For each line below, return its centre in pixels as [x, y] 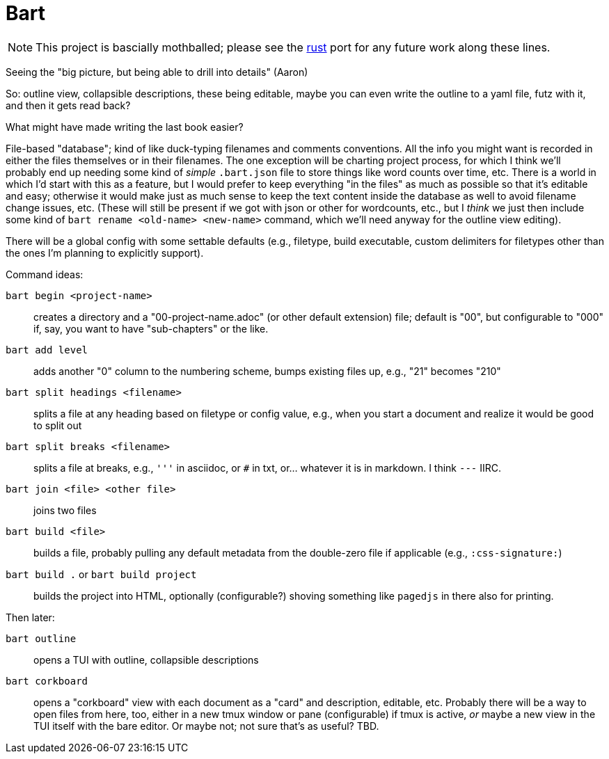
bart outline [41, 638]
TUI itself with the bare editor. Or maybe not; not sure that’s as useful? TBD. [206, 726]
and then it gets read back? [68, 105]
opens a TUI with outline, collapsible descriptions [146, 660]
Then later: [30, 617]
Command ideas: [45, 274]
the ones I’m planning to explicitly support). [105, 253]
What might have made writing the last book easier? [125, 127]
